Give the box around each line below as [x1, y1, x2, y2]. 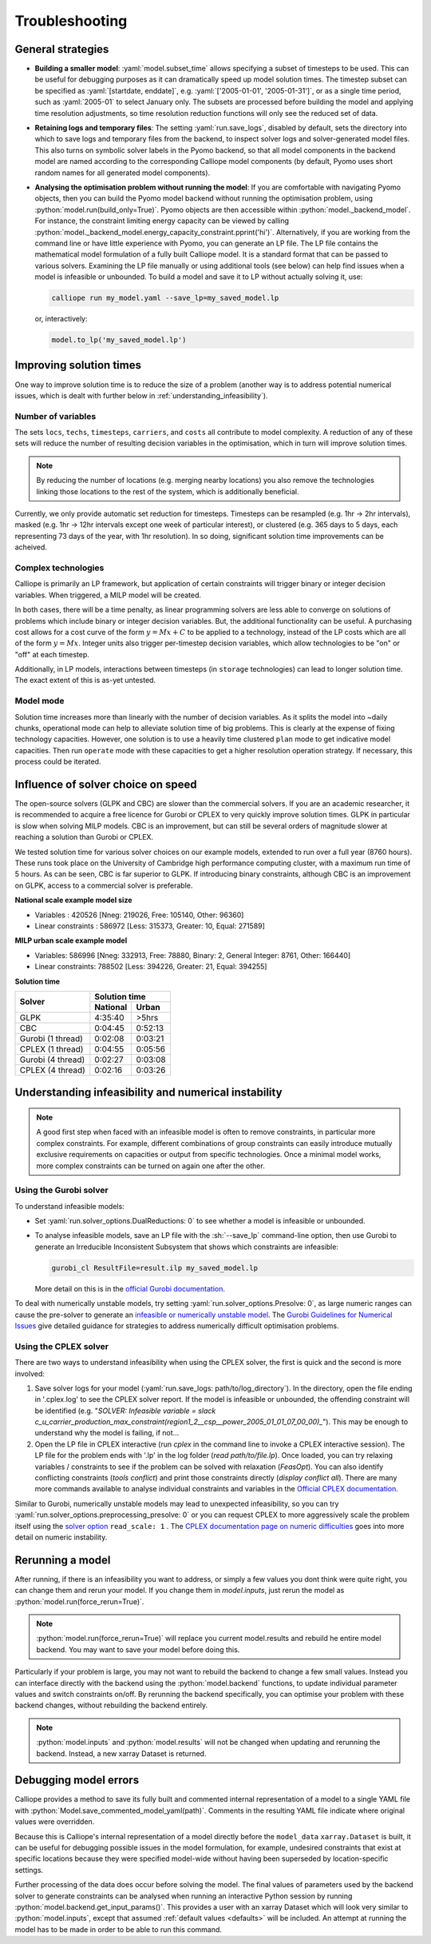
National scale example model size [14, 896, 132, 905]
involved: [14, 1368, 45, 1379]
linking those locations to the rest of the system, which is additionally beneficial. [36, 486, 299, 496]
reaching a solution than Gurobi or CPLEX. [14, 832, 154, 842]
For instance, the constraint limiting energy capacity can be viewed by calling [34, 216, 290, 226]
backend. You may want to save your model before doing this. [36, 1644, 240, 1655]
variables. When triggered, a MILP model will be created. [14, 590, 202, 600]
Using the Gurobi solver [14, 1184, 109, 1196]
